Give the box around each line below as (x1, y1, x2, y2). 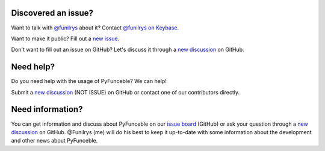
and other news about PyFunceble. (11, 137, 98, 144)
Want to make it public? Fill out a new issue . (11, 35, 120, 42)
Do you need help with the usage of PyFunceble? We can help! (11, 78, 167, 85)
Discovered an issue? (11, 8, 93, 18)
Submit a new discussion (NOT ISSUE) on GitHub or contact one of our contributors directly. (11, 88, 240, 96)
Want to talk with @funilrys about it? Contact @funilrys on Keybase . (11, 24, 179, 31)
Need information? (11, 104, 83, 114)
